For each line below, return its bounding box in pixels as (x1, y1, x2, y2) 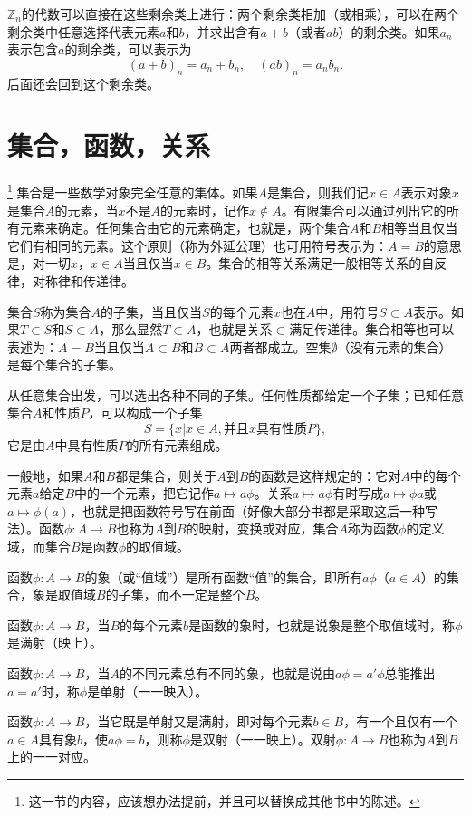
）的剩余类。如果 (338, 22, 440, 41)
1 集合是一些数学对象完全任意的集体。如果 (7, 180, 258, 201)
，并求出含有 (184, 22, 261, 41)
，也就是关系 (196, 320, 273, 339)
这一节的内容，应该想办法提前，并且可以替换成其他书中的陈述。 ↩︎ (28, 791, 420, 810)
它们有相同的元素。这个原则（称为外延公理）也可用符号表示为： (7, 235, 388, 254)
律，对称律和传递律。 (7, 271, 134, 290)
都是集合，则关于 (115, 466, 217, 485)
